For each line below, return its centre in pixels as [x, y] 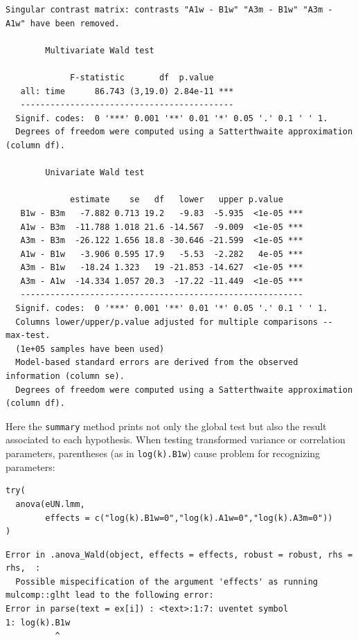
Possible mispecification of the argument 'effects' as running [167, 581]
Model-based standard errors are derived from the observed [157, 363]
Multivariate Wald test [100, 50]
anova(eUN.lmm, [50, 504]
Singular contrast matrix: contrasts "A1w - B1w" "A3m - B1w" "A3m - [169, 10]
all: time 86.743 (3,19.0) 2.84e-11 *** [127, 91]
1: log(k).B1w [38, 622]
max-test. [28, 336]
